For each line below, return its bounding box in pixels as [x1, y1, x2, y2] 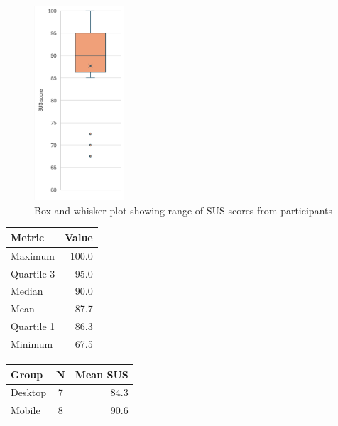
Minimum [11, 336, 53, 351]
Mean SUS [75, 366, 129, 381]
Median [11, 283, 43, 298]
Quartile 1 [11, 319, 55, 334]
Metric [11, 229, 45, 244]
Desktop [11, 385, 47, 400]
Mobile [11, 403, 40, 417]
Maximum [11, 248, 55, 263]
